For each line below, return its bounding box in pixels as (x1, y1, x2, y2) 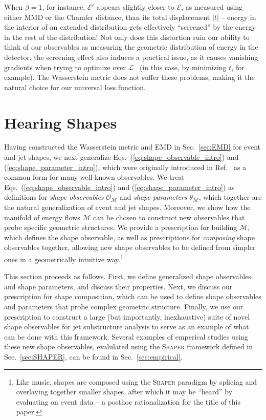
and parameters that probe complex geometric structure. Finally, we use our (4, 301, 243, 312)
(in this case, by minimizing (139, 61, 227, 72)
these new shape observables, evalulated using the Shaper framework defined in (4, 341, 253, 352)
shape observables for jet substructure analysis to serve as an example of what (4, 321, 249, 332)
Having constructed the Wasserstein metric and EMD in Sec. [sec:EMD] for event (4, 141, 261, 152)
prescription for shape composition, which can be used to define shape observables (4, 291, 261, 302)
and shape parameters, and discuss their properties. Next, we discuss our (4, 281, 233, 291)
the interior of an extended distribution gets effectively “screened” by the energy (4, 22, 256, 32)
